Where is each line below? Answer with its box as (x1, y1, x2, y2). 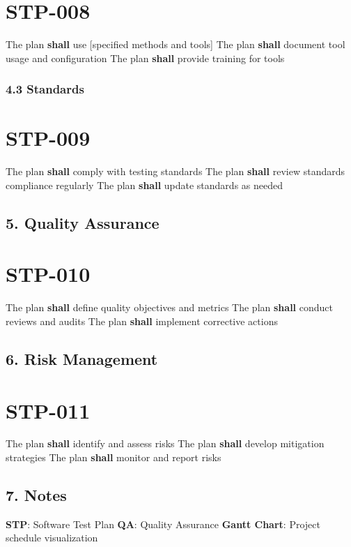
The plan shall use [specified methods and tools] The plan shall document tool (6, 37, 345, 52)
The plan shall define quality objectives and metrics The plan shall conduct (6, 300, 333, 315)
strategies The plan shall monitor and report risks (6, 450, 221, 465)
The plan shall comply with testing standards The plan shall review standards (6, 164, 345, 179)
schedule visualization (6, 530, 98, 545)
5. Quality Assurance (6, 211, 159, 233)
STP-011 (6, 396, 91, 424)
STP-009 (6, 123, 91, 152)
